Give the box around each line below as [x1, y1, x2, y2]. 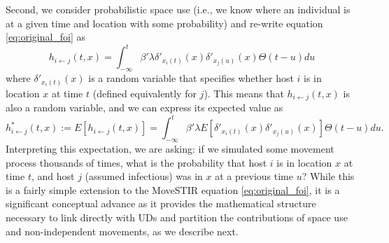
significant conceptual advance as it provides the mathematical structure [6, 196, 316, 211]
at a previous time [215, 169, 293, 183]
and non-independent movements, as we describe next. [6, 223, 239, 238]
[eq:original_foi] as [6, 29, 86, 44]
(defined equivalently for [92, 85, 197, 100]
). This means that [204, 85, 284, 100]
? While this [302, 169, 355, 183]
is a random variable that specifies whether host [88, 71, 294, 85]
